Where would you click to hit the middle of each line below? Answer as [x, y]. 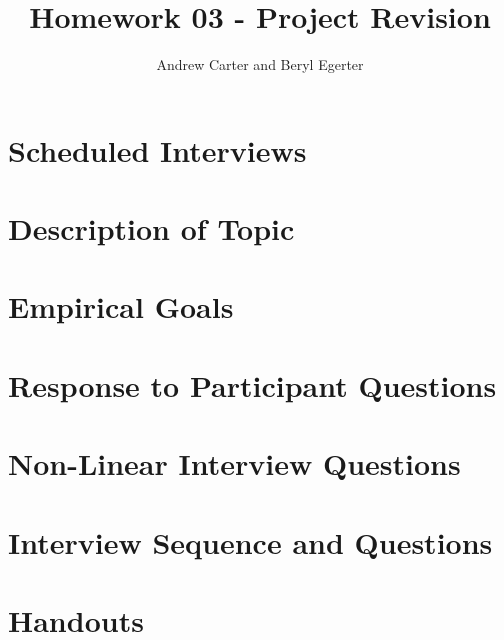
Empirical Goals [121, 306]
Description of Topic [151, 228]
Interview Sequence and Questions [250, 541]
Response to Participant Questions [252, 384]
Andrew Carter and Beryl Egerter [260, 64]
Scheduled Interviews [157, 149]
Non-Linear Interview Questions [234, 463]
